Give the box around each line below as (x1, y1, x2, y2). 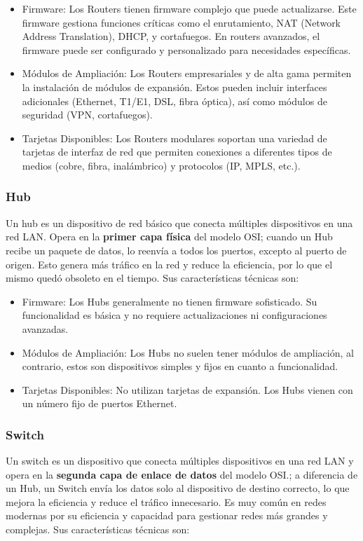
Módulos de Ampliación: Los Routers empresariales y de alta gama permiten (22, 66, 352, 81)
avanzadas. (22, 321, 69, 336)
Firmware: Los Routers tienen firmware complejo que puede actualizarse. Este (22, 1, 357, 15)
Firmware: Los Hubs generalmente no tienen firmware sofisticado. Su (22, 294, 317, 308)
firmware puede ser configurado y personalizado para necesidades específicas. (22, 42, 351, 57)
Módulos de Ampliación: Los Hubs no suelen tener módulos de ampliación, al (22, 345, 354, 359)
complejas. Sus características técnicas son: (6, 522, 190, 537)
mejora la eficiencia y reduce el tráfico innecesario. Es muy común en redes (6, 494, 327, 509)
